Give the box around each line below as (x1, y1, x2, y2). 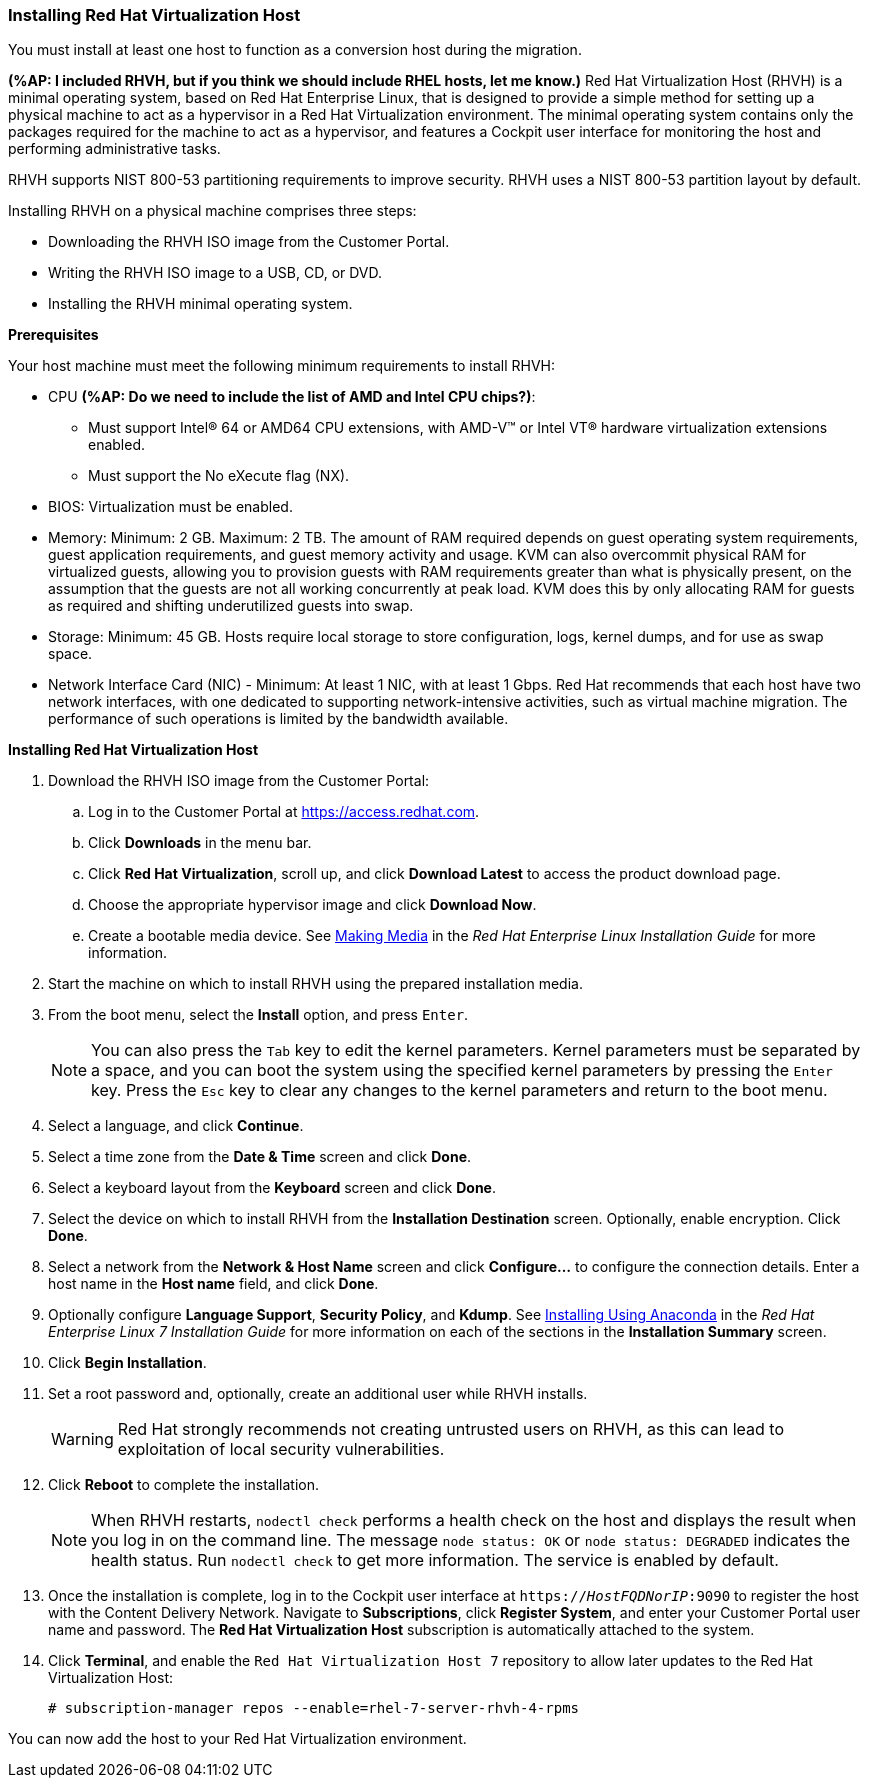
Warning (51, 1429, 114, 1450)
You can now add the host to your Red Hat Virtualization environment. (8, 1730, 467, 1748)
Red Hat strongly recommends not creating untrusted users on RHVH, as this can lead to (117, 1419, 784, 1440)
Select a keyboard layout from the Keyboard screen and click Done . (48, 1179, 497, 1197)
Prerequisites (8, 326, 99, 344)
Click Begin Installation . (48, 1354, 207, 1372)
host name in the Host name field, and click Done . (48, 1275, 379, 1293)
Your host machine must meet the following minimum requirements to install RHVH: (8, 357, 556, 375)
